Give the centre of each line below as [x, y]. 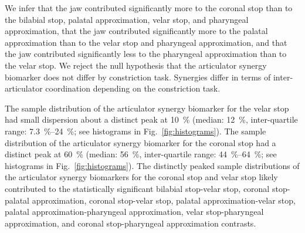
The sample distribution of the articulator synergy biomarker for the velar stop [147, 108]
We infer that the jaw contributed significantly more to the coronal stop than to [149, 8]
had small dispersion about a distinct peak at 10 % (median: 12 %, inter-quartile [151, 119]
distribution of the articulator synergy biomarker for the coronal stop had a [140, 142]
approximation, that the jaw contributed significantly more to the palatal [136, 31]
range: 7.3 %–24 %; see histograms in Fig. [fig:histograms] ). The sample [135, 131]
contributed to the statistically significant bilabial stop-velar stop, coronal [137, 188]
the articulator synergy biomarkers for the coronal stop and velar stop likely [141, 177]
